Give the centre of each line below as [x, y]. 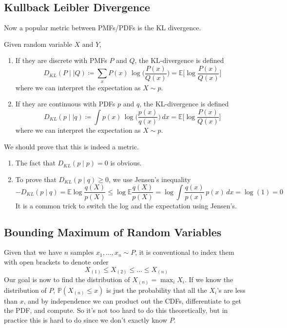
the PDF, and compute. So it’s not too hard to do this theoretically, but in [116, 310]
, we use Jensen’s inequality [150, 179]
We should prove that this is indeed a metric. [71, 146]
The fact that [35, 163]
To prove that [36, 179]
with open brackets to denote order [56, 261]
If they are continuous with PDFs [65, 104]
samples [82, 252]
